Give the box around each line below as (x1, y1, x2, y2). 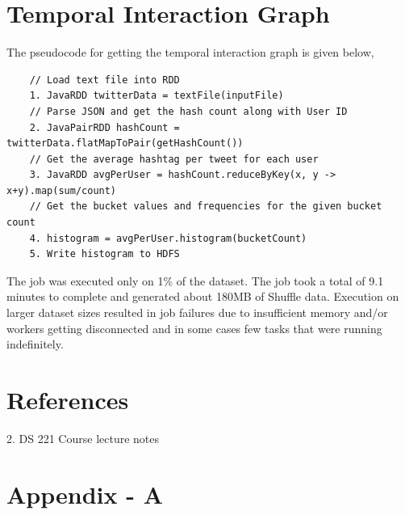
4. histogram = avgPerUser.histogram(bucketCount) (29, 232, 307, 244)
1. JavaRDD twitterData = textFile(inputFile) (29, 90, 284, 102)
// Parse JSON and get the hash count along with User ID (29, 105, 348, 117)
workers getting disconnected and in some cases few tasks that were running (6, 319, 382, 336)
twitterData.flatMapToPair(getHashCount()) (6, 137, 244, 150)
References (6, 383, 129, 416)
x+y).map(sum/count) (6, 184, 117, 196)
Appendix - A (6, 477, 163, 510)
